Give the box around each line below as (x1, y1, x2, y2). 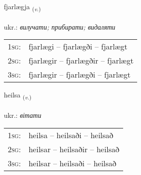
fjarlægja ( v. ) (4, 1, 41, 13)
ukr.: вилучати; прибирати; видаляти (4, 21, 115, 32)
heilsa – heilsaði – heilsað (28, 129, 113, 141)
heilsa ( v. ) (4, 90, 32, 101)
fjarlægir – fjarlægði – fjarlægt (28, 69, 131, 80)
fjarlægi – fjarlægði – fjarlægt (28, 41, 127, 52)
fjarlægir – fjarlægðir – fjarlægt (28, 55, 134, 66)
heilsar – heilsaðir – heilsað (28, 143, 120, 155)
